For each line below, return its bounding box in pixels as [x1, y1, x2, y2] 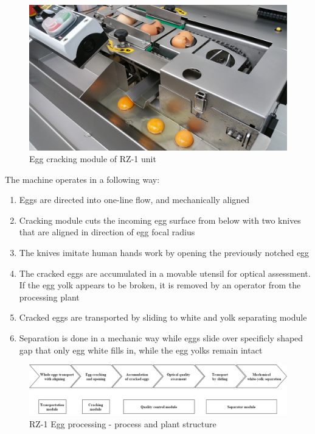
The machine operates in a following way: [5, 173, 160, 185]
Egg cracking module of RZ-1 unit [29, 152, 156, 165]
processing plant [19, 290, 80, 303]
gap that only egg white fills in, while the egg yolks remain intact [19, 343, 263, 356]
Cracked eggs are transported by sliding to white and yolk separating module [19, 311, 307, 324]
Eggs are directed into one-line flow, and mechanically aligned [19, 193, 250, 206]
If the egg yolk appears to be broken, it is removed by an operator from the [19, 279, 301, 291]
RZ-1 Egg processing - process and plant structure [29, 418, 216, 430]
